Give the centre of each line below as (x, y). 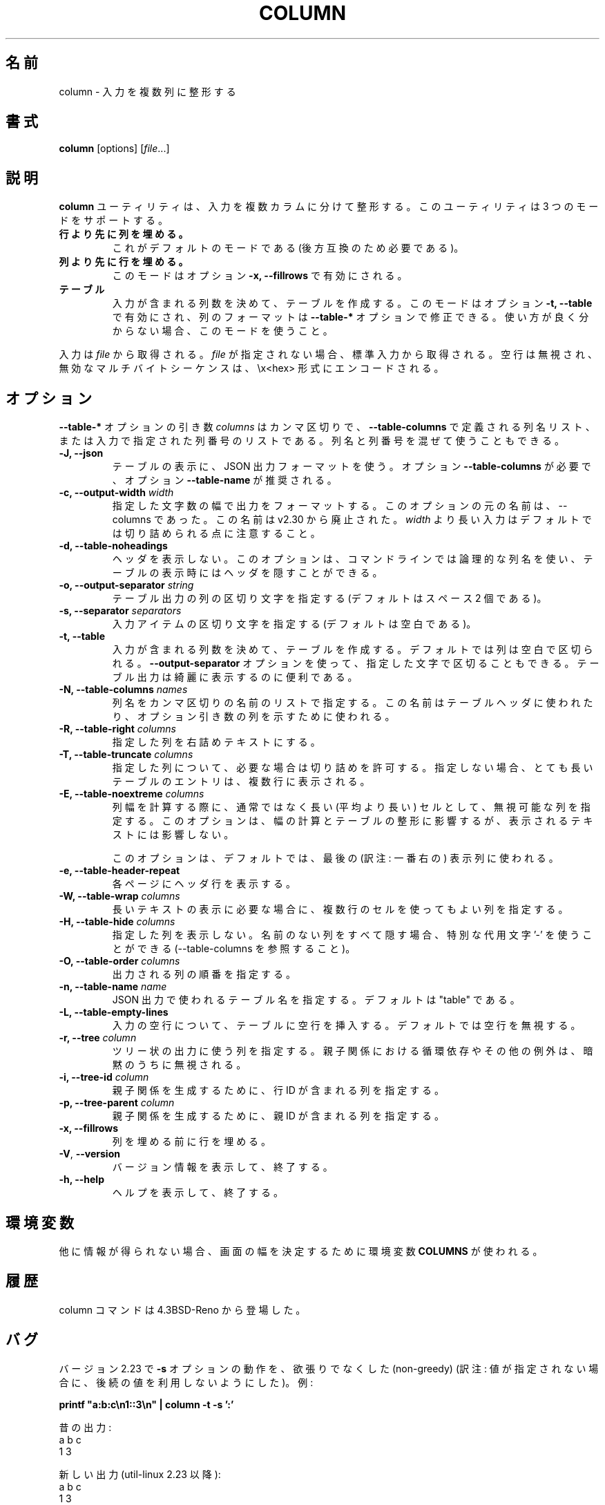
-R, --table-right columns (117, 729)
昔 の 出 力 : (85, 1427)
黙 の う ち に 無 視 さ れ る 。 (179, 1065)
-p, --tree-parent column (117, 1103)
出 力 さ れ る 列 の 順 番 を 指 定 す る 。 (204, 974)
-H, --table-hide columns (117, 922)
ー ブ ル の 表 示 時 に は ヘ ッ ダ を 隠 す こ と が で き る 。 (247, 573)
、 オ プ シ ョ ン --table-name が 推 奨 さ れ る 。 (224, 480)
